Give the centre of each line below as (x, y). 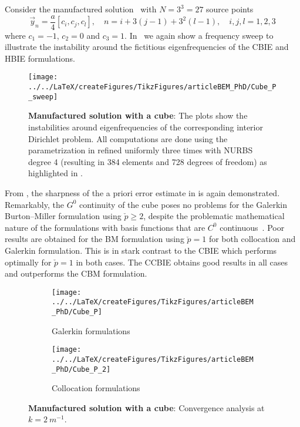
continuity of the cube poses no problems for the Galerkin (183, 204)
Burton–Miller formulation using (63, 216)
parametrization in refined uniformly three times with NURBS (141, 150)
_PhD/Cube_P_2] (81, 369)
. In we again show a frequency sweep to (199, 35)
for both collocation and (252, 239)
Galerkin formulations (91, 330)
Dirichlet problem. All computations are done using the (128, 138)
